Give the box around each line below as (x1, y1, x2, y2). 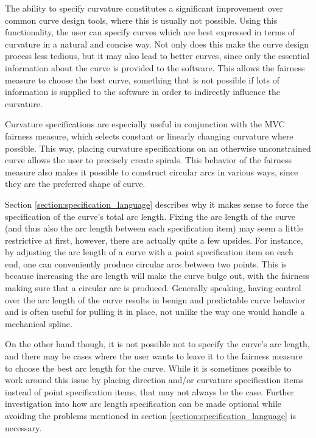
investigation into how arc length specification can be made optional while (5, 397, 282, 410)
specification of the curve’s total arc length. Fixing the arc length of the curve (5, 210, 295, 222)
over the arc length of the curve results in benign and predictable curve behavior (5, 293, 306, 306)
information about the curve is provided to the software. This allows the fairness (5, 61, 305, 74)
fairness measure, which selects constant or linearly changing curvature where (5, 129, 293, 142)
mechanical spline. (5, 317, 72, 330)
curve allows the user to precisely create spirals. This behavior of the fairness (5, 154, 292, 166)
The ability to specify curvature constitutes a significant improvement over (5, 2, 284, 14)
